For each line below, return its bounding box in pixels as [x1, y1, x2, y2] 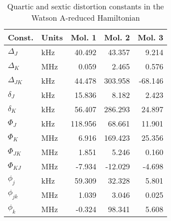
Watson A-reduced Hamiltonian [31, 12, 140, 23]
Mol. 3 [138, 32, 164, 43]
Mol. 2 [104, 32, 130, 43]
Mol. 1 [71, 32, 97, 43]
